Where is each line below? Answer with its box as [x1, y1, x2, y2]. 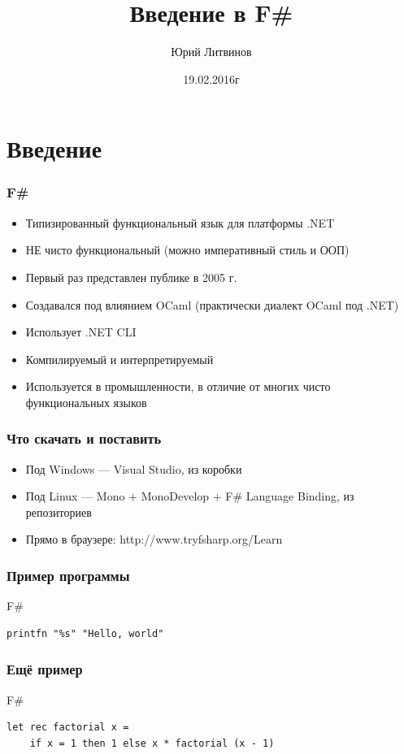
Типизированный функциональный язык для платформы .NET [25, 214, 335, 231]
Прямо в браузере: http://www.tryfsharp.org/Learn [25, 531, 283, 548]
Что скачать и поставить [7, 428, 162, 448]
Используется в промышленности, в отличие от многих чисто [25, 378, 331, 395]
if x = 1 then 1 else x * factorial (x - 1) [29, 737, 275, 749]
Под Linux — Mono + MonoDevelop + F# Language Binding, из [25, 487, 354, 505]
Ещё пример [7, 659, 83, 679]
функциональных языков [25, 393, 147, 410]
